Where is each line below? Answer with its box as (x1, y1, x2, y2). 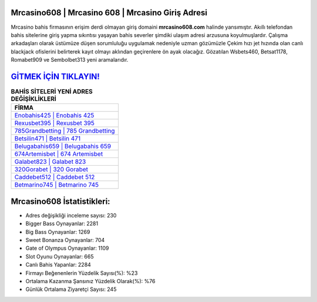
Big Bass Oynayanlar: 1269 (25, 228, 90, 235)
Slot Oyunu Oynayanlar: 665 (25, 253, 94, 260)
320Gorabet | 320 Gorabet (14, 165, 88, 173)
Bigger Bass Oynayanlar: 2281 (25, 220, 99, 227)
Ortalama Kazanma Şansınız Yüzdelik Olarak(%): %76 (25, 278, 156, 284)
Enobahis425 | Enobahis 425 (14, 112, 95, 120)
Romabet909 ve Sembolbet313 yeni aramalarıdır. (11, 56, 129, 63)
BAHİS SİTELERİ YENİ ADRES (11, 88, 93, 96)
